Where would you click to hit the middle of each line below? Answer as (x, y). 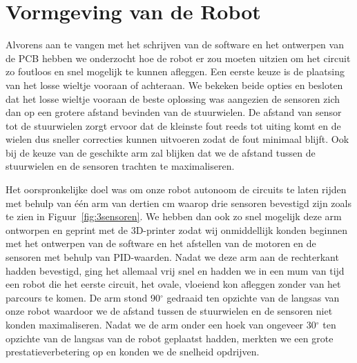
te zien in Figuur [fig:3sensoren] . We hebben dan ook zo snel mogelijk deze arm (174, 216)
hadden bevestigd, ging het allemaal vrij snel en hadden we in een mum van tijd (175, 270)
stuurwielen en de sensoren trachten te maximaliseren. (120, 166)
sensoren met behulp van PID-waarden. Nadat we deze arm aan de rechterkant (172, 257)
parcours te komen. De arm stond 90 (83, 297)
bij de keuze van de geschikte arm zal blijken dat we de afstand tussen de (161, 152)
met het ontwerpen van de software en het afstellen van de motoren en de (161, 243)
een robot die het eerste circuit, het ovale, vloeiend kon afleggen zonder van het (173, 284)
